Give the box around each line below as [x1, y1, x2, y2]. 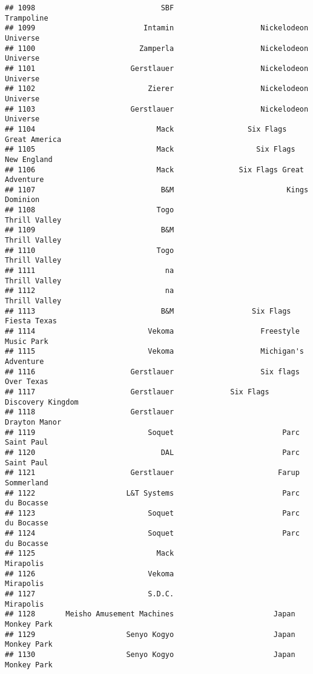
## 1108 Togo [5, 206, 174, 215]
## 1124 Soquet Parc [5, 529, 300, 538]
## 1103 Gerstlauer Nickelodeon [5, 104, 309, 113]
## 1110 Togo [5, 246, 174, 255]
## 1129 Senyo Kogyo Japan [5, 630, 295, 639]
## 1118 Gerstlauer [5, 408, 174, 417]
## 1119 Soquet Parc [5, 428, 300, 437]
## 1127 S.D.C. [5, 590, 174, 599]
